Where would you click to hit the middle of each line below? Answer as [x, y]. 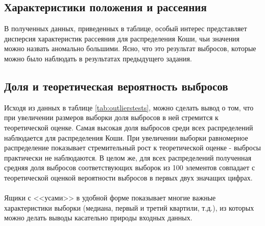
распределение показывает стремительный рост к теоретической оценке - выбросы [133, 148]
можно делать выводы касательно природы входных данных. [98, 218]
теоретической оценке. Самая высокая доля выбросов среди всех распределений [129, 127]
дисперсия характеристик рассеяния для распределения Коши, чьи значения [122, 38]
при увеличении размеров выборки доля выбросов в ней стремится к [111, 117]
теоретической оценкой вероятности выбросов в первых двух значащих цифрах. [128, 177]
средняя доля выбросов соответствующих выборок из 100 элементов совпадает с [130, 167]
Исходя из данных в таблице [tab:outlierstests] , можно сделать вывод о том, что [129, 107]
